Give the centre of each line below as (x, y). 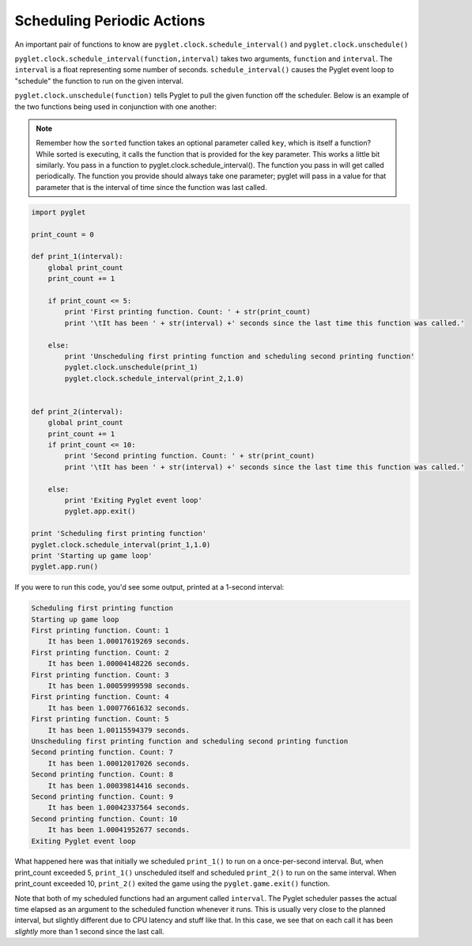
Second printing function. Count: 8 (102, 775)
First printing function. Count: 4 (100, 697)
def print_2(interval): (77, 411)
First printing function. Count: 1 (100, 631)
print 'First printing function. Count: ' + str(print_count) (188, 312)
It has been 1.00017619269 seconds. (119, 642)
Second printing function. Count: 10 (104, 819)
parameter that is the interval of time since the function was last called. (152, 187)
